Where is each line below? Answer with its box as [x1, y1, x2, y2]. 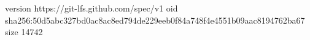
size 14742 [5, 25, 43, 38]
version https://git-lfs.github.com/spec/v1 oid [5, 2, 178, 14]
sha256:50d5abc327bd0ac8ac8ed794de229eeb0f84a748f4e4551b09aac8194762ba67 [5, 13, 305, 26]
